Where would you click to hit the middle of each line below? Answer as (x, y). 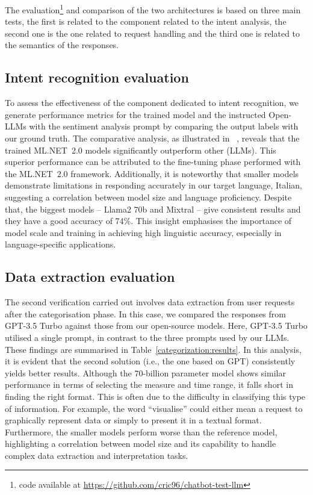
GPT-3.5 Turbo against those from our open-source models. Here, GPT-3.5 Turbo (156, 325)
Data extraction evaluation (90, 277)
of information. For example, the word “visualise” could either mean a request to (154, 408)
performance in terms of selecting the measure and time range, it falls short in (149, 384)
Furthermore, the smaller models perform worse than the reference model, (141, 431)
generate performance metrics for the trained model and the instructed (135, 114)
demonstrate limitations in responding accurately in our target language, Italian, (153, 185)
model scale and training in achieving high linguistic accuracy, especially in (143, 232)
